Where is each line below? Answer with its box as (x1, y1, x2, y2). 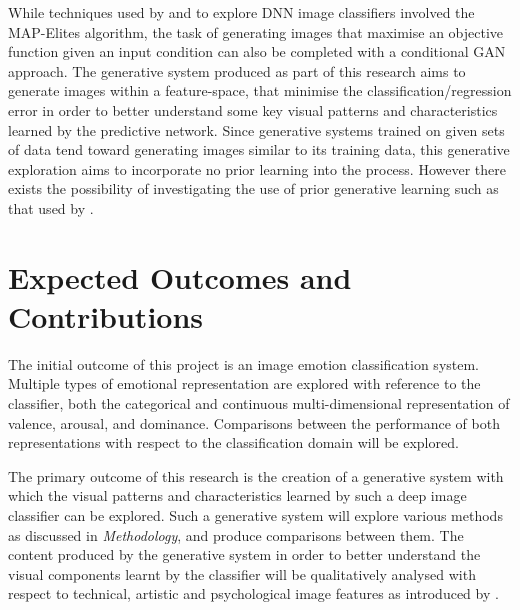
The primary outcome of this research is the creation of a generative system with (8, 465, 504, 486)
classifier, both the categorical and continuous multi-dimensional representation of (8, 393, 510, 414)
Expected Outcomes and (8, 256, 352, 297)
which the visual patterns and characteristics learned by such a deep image (8, 485, 467, 506)
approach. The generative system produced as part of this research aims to (8, 60, 466, 81)
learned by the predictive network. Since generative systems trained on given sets (8, 119, 505, 140)
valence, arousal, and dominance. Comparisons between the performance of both (8, 412, 500, 433)
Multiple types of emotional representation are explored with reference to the (8, 373, 481, 394)
